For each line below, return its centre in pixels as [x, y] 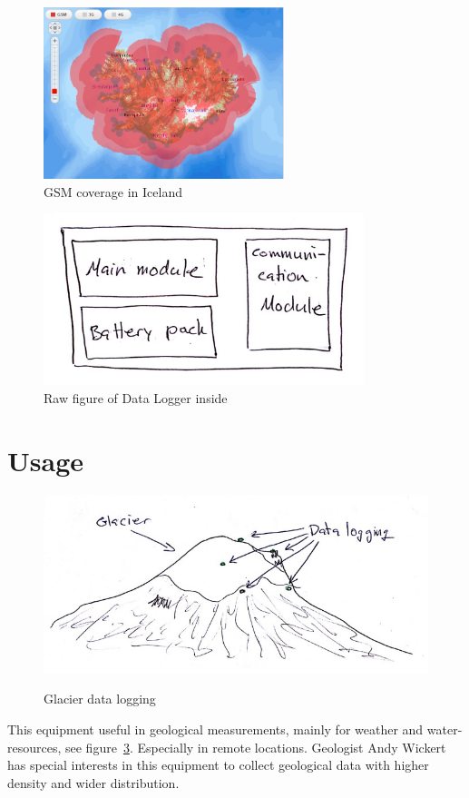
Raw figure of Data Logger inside [136, 397]
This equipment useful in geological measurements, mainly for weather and [215, 729]
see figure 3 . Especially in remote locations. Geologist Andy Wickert [255, 747]
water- [445, 729]
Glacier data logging [100, 699]
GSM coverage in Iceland [113, 191]
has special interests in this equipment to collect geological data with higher [218, 765]
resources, [34, 747]
